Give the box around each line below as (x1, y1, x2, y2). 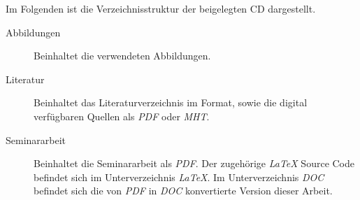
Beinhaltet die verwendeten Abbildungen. (34, 48, 211, 63)
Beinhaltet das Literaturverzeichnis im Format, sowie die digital (34, 95, 308, 110)
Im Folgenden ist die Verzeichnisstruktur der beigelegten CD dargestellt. (6, 1, 316, 15)
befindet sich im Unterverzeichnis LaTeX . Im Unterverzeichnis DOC (34, 169, 324, 184)
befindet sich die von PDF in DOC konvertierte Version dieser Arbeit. (34, 183, 333, 198)
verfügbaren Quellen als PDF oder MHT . (34, 108, 210, 123)
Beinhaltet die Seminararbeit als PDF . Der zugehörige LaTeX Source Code (34, 156, 355, 171)
